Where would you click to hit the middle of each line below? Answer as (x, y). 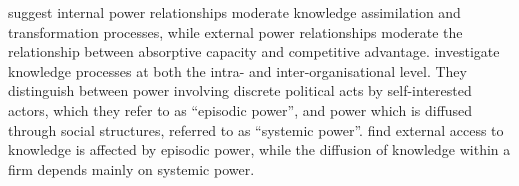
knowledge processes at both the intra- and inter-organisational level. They (237, 70)
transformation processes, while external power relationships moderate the (235, 31)
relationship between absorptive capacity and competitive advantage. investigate (254, 51)
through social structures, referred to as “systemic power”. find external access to (256, 129)
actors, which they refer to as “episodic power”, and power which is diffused (240, 109)
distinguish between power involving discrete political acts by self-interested (240, 90)
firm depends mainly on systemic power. (131, 168)
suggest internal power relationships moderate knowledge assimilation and (234, 12)
